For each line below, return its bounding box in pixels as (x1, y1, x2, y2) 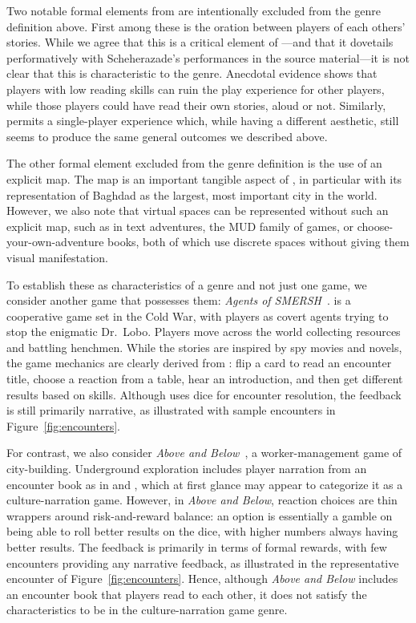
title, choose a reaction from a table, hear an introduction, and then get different (6, 370, 403, 387)
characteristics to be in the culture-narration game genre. (6, 601, 288, 618)
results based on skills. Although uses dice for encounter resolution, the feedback (6, 386, 402, 403)
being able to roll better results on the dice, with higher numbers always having (6, 523, 398, 540)
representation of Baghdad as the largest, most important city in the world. (6, 186, 378, 203)
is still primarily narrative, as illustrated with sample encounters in (6, 402, 336, 419)
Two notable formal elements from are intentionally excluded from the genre (6, 2, 381, 18)
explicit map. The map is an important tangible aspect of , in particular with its (6, 170, 402, 187)
